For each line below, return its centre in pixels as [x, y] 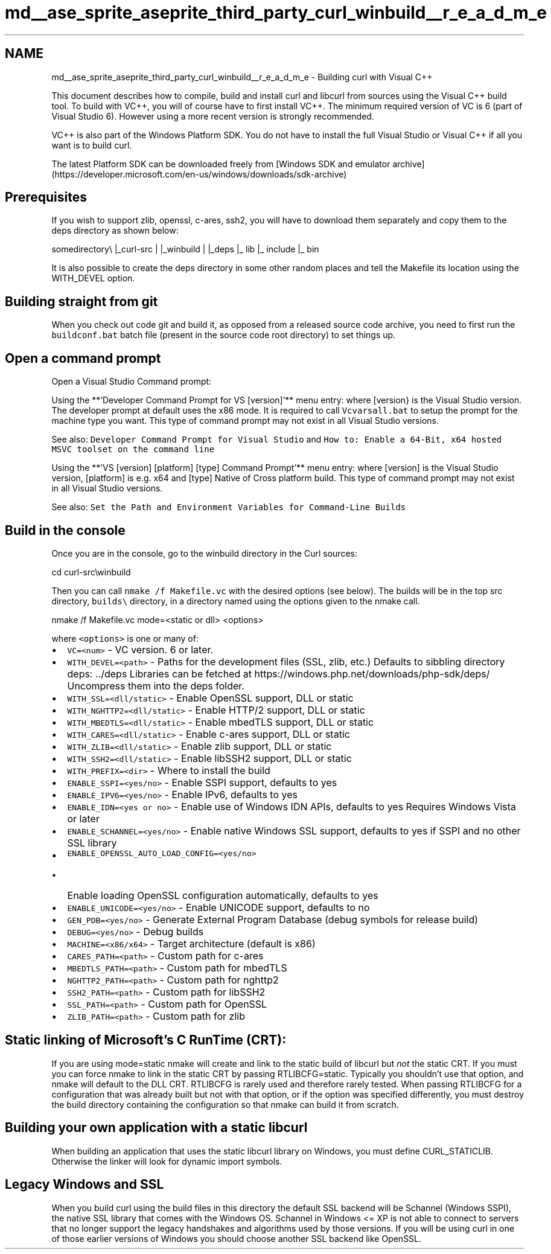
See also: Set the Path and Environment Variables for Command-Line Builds [229, 507]
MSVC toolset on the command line [133, 449]
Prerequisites [46, 197]
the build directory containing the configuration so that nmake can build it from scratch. [225, 1104]
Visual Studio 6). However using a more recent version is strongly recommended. [213, 116]
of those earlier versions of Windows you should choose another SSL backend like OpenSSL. [237, 1238]
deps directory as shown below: [115, 231]
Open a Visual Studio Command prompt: [132, 382]
